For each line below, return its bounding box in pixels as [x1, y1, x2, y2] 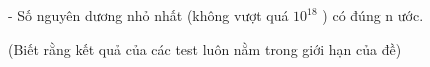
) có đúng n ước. [322, 5, 424, 25]
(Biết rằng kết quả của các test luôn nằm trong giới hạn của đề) [8, 38, 402, 59]
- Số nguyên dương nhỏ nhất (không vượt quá [8, 5, 289, 25]
